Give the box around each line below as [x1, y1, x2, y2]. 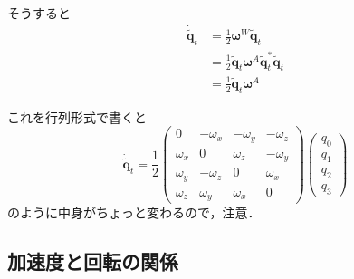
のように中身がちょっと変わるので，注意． [7, 203, 261, 222]
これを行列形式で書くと [7, 107, 147, 126]
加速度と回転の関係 [7, 247, 178, 275]
